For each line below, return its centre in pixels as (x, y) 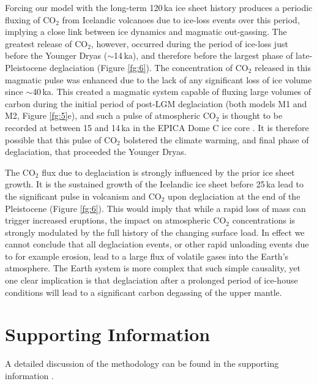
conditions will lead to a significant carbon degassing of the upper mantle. (144, 292)
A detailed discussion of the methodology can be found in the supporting (142, 363)
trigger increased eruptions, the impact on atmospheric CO (116, 220)
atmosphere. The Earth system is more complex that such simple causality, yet (153, 268)
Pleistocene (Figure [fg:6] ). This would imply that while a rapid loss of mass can (155, 208)
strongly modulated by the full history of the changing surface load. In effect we (155, 232)
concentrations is (264, 220)
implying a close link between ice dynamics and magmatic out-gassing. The (146, 32)
